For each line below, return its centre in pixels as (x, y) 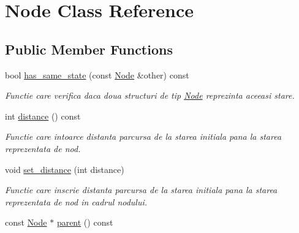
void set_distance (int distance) (65, 169)
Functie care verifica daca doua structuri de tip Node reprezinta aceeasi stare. (150, 95)
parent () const (85, 222)
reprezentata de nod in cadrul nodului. (76, 201)
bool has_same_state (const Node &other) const (97, 74)
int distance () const (43, 116)
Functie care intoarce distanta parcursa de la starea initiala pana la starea (143, 136)
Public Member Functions (89, 49)
